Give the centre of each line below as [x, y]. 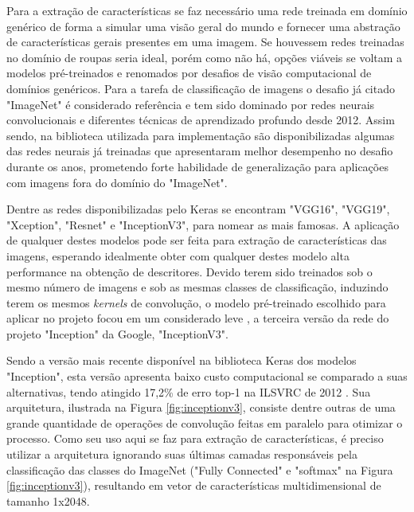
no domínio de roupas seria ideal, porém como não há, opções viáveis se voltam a [205, 57]
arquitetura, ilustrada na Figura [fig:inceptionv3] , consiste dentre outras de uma [201, 407]
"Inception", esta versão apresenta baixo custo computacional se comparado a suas [207, 376]
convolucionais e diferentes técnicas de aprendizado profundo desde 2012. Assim [201, 120]
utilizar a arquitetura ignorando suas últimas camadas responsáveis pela [182, 454]
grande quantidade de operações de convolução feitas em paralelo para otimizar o [205, 422]
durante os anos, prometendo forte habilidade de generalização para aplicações [197, 166]
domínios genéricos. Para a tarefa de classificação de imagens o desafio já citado [201, 88]
